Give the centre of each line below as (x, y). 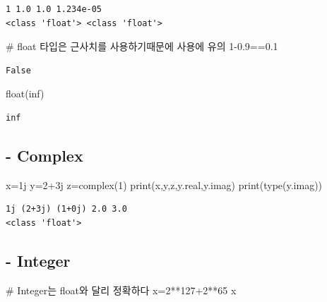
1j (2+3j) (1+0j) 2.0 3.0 (66, 209)
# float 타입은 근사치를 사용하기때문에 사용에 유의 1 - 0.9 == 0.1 (142, 46)
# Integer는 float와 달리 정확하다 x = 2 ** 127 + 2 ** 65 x (121, 290)
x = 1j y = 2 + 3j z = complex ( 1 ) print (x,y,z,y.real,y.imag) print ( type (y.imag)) (164, 185)
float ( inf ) (25, 93)
